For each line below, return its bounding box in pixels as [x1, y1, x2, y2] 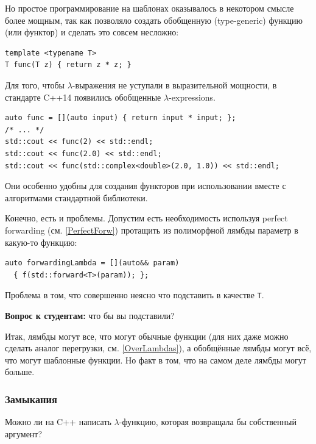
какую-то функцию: [5, 235, 77, 248]
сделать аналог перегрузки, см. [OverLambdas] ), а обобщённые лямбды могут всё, [5, 342, 312, 354]
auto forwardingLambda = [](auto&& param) [5, 259, 180, 268]
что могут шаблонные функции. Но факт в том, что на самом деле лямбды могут [5, 353, 306, 366]
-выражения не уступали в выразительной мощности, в [72, 78, 277, 91]
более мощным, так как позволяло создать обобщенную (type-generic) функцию [5, 13, 303, 26]
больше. [5, 365, 35, 378]
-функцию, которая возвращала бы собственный [119, 415, 297, 428]
